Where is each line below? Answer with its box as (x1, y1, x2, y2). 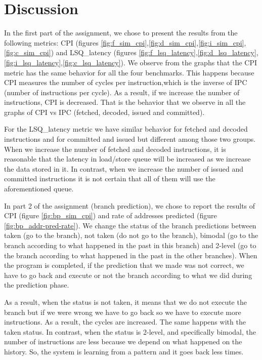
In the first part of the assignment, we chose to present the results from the (4, 27, 238, 38)
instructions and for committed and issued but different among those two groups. (4, 134, 256, 144)
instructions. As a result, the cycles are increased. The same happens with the (4, 316, 246, 327)
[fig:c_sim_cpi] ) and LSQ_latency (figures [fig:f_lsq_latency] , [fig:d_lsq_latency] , (4, 47, 258, 58)
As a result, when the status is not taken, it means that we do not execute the (4, 296, 247, 307)
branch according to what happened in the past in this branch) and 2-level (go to (4, 240, 256, 250)
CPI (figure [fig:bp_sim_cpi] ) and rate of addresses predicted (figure (4, 210, 217, 221)
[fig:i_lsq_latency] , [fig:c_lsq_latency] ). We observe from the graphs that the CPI (4, 57, 257, 67)
